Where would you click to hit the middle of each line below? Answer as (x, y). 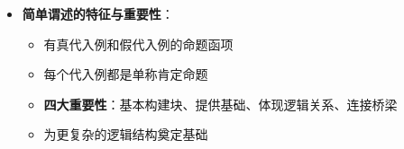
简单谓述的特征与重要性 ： (98, 13)
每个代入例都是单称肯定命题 (126, 74)
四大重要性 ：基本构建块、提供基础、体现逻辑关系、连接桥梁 (220, 104)
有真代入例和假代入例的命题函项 (138, 44)
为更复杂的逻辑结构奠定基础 (126, 134)
